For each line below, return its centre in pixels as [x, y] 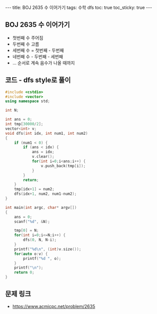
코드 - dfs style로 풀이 [38, 80]
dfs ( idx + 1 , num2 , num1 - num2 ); [46, 194]
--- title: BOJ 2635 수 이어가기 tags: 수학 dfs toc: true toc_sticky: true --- [79, 8]
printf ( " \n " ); [29, 268]
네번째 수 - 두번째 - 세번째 [38, 57]
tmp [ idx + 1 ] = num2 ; [34, 189]
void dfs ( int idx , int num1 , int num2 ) [47, 133]
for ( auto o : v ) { [31, 254]
